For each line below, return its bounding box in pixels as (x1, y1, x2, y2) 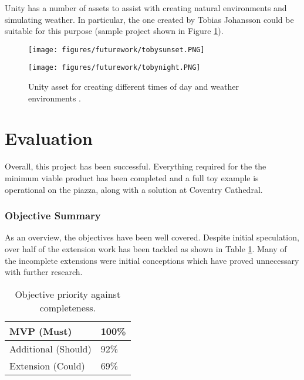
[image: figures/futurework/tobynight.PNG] (28, 63, 201, 72)
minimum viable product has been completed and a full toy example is (5, 172, 259, 184)
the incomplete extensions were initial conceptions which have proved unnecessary (5, 254, 299, 266)
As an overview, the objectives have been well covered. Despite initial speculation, (5, 231, 299, 243)
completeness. (39, 300, 96, 314)
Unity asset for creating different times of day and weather (28, 80, 239, 93)
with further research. (5, 266, 83, 278)
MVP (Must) (9, 324, 72, 338)
